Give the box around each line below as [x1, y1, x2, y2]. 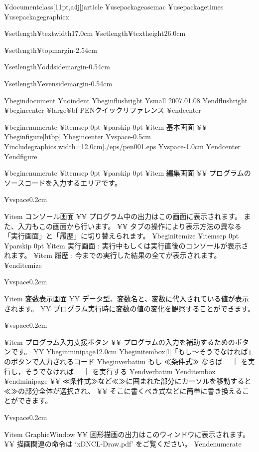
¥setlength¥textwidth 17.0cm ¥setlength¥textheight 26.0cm [4, 28, 186, 38]
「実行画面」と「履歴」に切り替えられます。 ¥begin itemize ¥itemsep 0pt [4, 230, 239, 241]
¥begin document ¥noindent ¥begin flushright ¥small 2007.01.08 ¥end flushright [4, 95, 248, 105]
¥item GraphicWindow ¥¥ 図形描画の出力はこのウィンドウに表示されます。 [4, 429, 250, 439]
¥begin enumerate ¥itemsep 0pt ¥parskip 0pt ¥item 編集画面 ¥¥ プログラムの [4, 168, 251, 178]
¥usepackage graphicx [4, 11, 69, 21]
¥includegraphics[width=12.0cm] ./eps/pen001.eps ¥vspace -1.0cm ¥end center [4, 141, 241, 151]
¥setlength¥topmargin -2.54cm [4, 44, 97, 55]
